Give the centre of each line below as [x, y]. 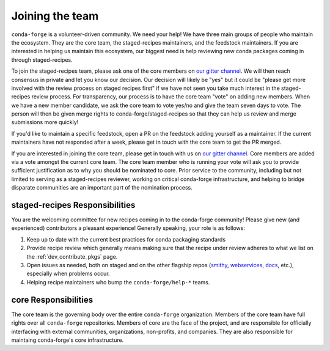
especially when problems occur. [68, 274]
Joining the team [55, 16]
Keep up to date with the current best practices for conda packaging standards [126, 239]
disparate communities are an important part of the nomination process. [102, 188]
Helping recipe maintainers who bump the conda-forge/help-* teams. [118, 282]
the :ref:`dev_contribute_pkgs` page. [72, 256]
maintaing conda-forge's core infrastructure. [68, 340]
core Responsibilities [52, 300]
